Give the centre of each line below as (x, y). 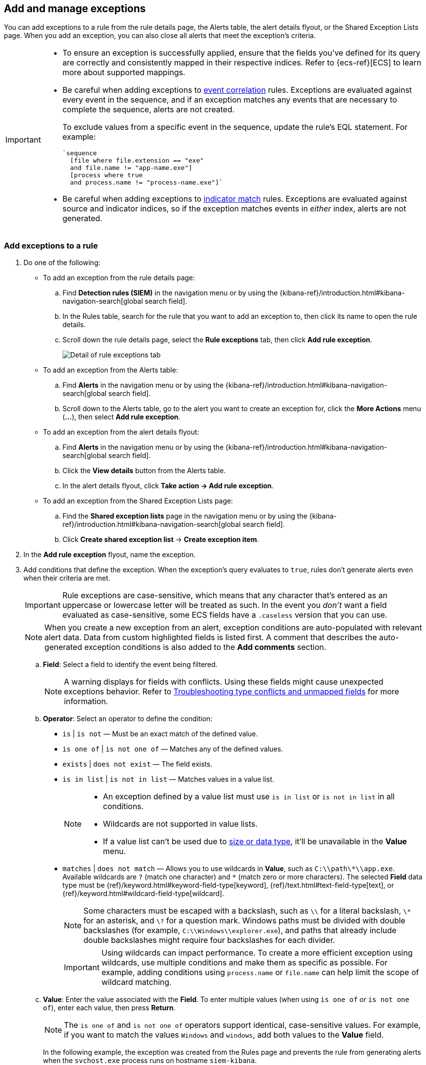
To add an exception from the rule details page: (119, 278)
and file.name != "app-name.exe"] (131, 168)
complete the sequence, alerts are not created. (148, 110)
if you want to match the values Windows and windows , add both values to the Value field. (224, 1035)
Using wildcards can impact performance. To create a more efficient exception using (257, 953)
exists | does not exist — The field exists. (138, 764)
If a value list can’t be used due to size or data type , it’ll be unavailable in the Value (255, 842)
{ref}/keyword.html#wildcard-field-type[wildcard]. (143, 894)
